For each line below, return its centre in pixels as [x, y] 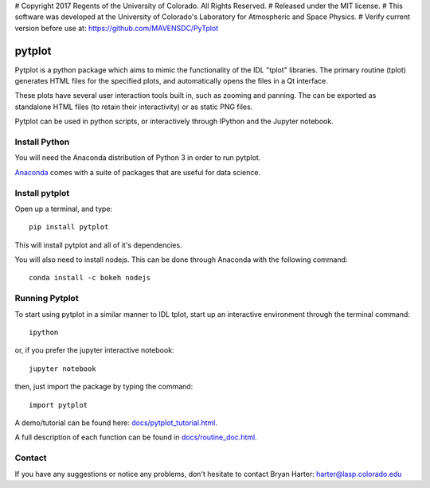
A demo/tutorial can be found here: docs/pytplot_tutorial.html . [116, 423]
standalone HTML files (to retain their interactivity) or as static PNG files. [134, 107]
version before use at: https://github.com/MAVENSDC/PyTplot [117, 28]
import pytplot [59, 405]
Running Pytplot [47, 299]
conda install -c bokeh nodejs [90, 278]
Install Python [42, 142]
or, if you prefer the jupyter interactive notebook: [94, 350]
